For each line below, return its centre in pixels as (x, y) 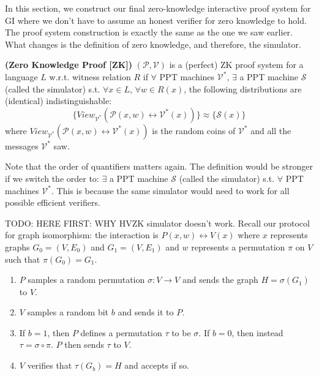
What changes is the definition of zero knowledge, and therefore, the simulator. (153, 44)
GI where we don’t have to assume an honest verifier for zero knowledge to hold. (156, 20)
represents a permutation (238, 246)
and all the (271, 130)
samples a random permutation (86, 280)
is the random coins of (194, 130)
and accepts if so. (157, 365)
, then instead (257, 332)
